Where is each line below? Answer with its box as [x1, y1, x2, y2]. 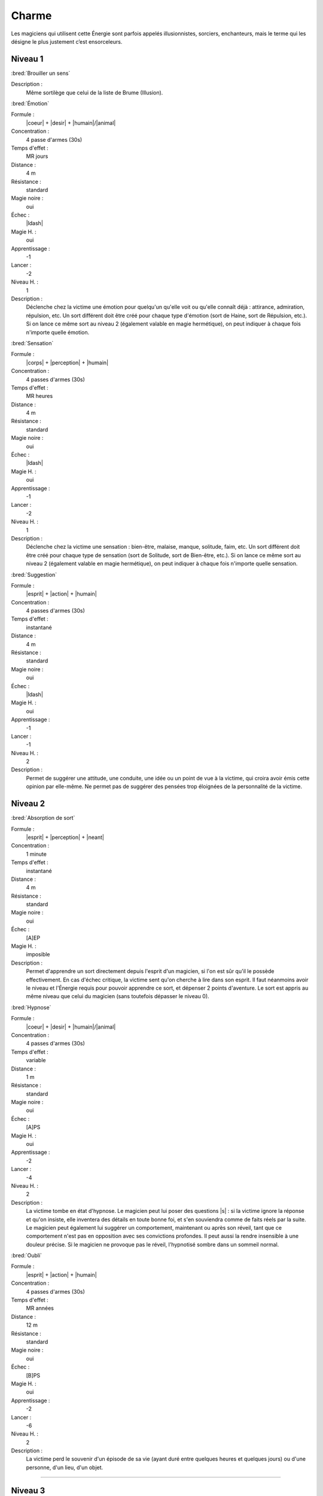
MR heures [26, 393, 53, 400]
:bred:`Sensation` [11, 339, 54, 346]
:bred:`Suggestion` [11, 571, 57, 578]
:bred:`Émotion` [11, 100, 50, 107]
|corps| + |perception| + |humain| [26, 359, 109, 366]
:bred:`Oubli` [11, 1252, 42, 1259]
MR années [26, 1305, 54, 1312]
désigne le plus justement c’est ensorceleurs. [11, 38, 123, 45]
